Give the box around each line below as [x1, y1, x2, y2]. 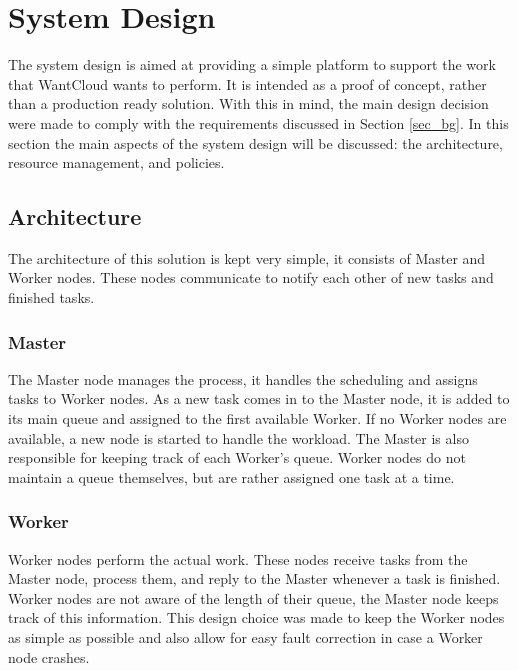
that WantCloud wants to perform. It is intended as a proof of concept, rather [8, 73, 487, 94]
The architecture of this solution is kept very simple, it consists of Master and [8, 247, 486, 268]
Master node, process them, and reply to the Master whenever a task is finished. [8, 568, 501, 589]
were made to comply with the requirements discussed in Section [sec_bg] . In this [8, 112, 509, 133]
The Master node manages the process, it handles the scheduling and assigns [8, 368, 478, 389]
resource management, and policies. [8, 152, 225, 173]
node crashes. [8, 646, 90, 667]
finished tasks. [8, 287, 95, 308]
